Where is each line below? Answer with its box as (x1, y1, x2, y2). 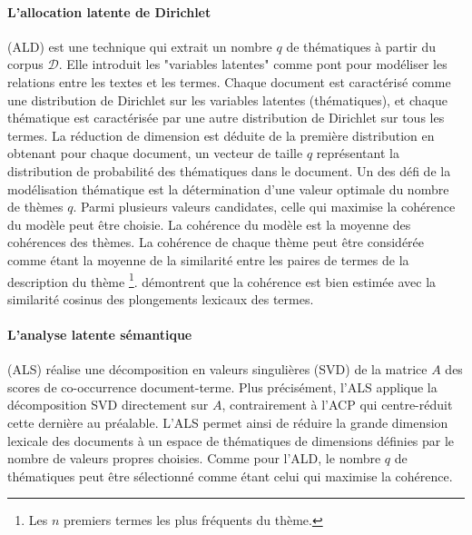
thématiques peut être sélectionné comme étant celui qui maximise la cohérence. (7, 466, 453, 485)
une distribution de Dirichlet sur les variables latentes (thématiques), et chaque (7, 90, 447, 109)
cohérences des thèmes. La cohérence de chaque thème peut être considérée (7, 233, 425, 252)
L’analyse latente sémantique (7, 324, 192, 343)
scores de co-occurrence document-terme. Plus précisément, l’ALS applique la (7, 377, 438, 396)
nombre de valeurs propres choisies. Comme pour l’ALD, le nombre (7, 449, 381, 468)
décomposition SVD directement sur (7, 395, 209, 414)
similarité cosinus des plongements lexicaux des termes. (7, 289, 314, 308)
